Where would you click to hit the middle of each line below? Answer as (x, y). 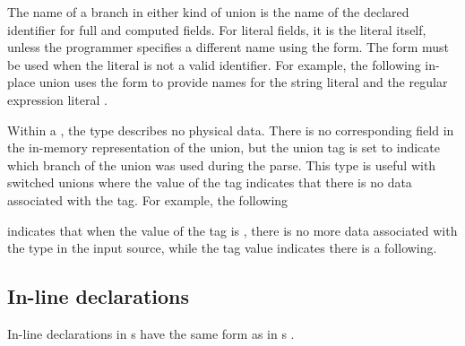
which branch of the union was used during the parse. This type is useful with (222, 164)
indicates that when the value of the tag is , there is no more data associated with (232, 230)
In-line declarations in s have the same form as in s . (151, 333)
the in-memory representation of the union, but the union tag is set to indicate (224, 147)
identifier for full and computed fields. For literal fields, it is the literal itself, (217, 29)
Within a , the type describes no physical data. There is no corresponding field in (231, 130)
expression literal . (57, 99)
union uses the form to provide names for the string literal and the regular (243, 82)
